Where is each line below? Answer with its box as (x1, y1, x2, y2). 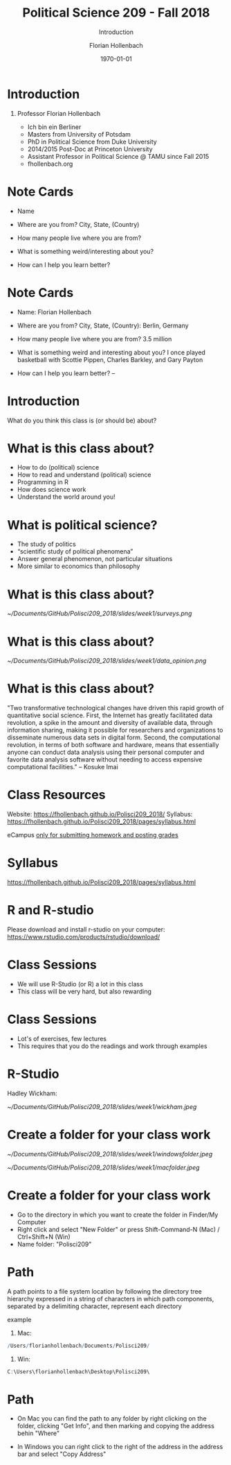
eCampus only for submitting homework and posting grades (7, 831, 178, 839)
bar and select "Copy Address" (17, 1450, 107, 1458)
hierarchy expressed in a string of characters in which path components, (7, 1294, 214, 1303)
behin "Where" (17, 1429, 60, 1437)
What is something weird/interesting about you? (17, 247, 154, 255)
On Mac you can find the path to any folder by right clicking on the (17, 1414, 207, 1423)
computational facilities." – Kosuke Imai (7, 763, 119, 771)
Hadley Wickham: (7, 1089, 57, 1097)
